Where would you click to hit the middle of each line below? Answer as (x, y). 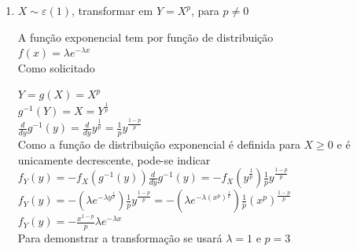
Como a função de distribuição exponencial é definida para (159, 144)
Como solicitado (56, 67)
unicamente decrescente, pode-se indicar (114, 159)
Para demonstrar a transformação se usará (120, 238)
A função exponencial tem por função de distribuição (145, 37)
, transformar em (112, 10)
